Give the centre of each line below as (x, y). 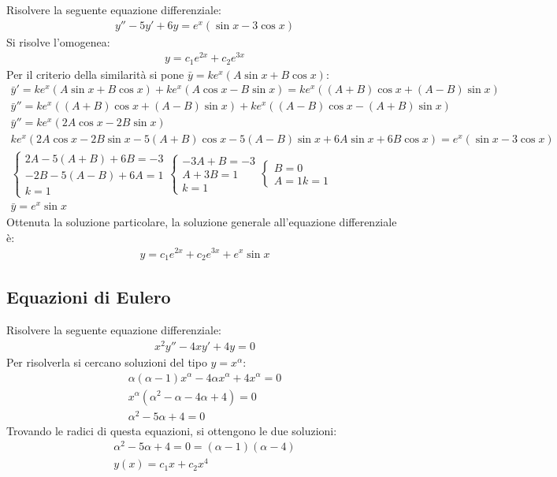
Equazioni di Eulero (89, 297)
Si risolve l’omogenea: (58, 41)
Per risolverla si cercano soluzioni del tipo (107, 361)
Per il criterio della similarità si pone (95, 74)
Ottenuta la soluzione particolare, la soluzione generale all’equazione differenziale (202, 222)
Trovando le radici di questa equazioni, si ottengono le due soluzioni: (172, 430)
